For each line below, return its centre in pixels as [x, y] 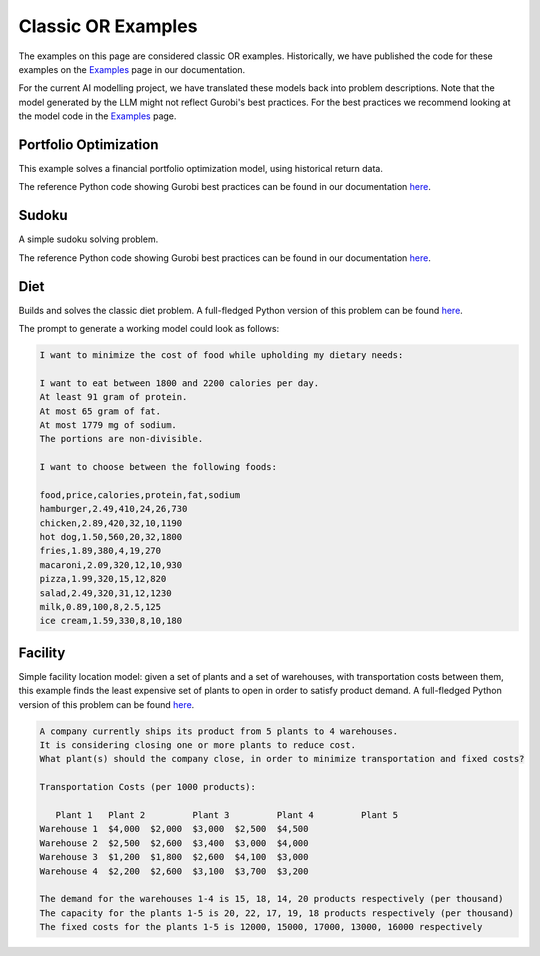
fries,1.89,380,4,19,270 [100, 551]
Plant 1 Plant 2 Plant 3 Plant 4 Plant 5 [227, 815]
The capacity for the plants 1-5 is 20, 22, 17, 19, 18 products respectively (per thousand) [277, 913]
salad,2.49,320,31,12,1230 [105, 593]
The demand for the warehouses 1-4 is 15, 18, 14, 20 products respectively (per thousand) [271, 899]
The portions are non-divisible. [121, 439]
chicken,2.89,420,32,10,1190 [111, 523]
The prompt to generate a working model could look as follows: [149, 328]
